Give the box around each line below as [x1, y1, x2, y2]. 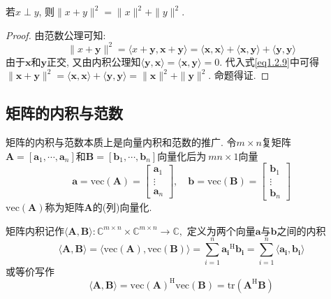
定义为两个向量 [186, 223, 256, 238]
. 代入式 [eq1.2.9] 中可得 [219, 54, 319, 68]
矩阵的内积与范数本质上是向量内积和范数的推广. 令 [6, 135, 237, 149]
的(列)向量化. [92, 200, 152, 214]
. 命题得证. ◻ [208, 68, 270, 82]
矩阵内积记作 [6, 223, 64, 238]
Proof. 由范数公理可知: [6, 27, 106, 42]
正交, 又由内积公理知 [47, 54, 141, 68]
